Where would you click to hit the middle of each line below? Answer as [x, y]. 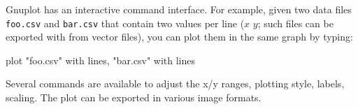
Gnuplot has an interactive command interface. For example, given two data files [179, 9]
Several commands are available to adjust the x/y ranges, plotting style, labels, [175, 83]
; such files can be [295, 23]
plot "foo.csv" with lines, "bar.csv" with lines [100, 60]
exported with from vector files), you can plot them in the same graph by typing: [179, 37]
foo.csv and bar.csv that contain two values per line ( [125, 23]
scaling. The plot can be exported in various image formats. [134, 97]
